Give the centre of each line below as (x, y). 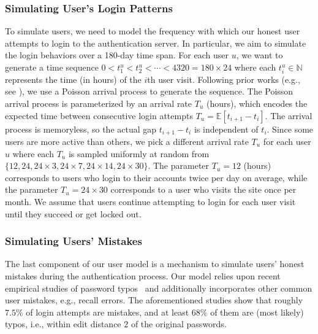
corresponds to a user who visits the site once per (203, 189)
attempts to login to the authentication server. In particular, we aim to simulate (156, 43)
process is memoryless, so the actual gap (81, 129)
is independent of (226, 129)
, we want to (259, 55)
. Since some (290, 129)
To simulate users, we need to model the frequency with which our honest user (153, 31)
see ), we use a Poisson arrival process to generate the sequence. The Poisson (149, 91)
